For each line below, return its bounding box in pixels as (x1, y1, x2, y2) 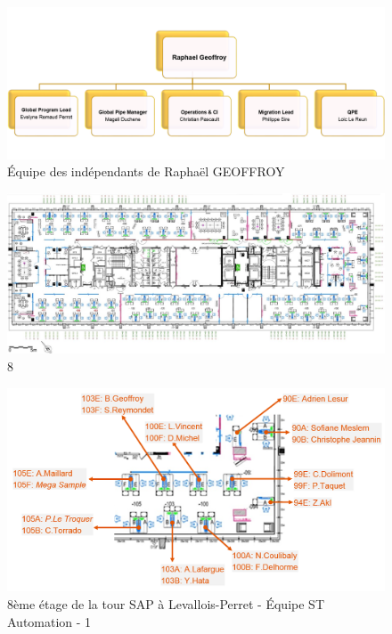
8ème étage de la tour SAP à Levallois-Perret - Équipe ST (7, 595, 324, 614)
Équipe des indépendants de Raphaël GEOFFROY (7, 162, 285, 181)
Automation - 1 (7, 612, 92, 630)
